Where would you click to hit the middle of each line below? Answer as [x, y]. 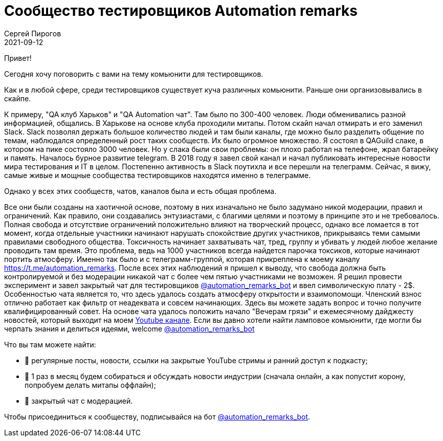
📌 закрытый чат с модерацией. [79, 401]
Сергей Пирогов [33, 33]
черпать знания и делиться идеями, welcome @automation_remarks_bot [129, 328]
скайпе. [18, 98]
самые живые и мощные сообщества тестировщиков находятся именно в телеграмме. [158, 175]
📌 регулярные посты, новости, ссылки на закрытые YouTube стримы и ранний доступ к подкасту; [196, 360]
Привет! [18, 58]
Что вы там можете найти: [50, 344]
